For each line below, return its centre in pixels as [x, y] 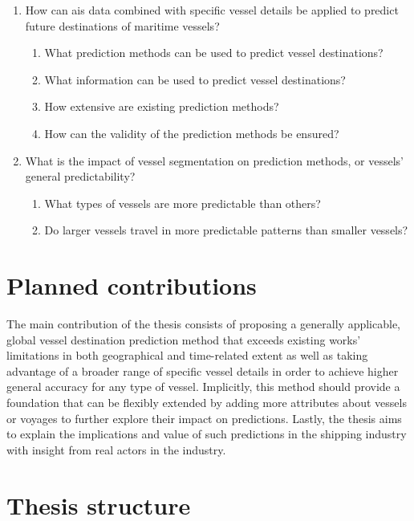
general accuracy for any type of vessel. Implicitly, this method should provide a [203, 387]
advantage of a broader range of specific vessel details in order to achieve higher [203, 370]
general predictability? [80, 176]
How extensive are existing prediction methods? [162, 106]
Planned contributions [132, 285]
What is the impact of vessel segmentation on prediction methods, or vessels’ [214, 160]
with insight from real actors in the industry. [116, 449]
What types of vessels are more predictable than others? [183, 203]
